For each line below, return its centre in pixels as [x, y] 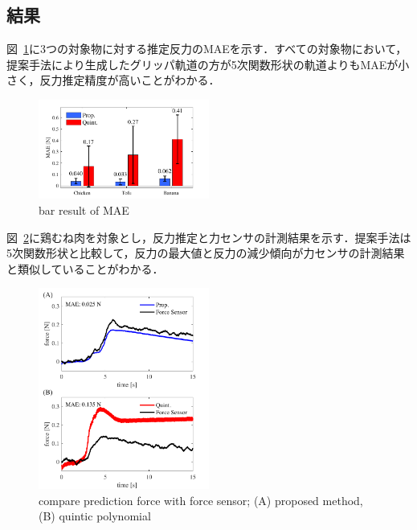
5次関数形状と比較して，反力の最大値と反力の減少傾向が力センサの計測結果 [206, 253]
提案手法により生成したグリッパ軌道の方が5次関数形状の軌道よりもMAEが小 [208, 64]
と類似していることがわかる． [85, 268]
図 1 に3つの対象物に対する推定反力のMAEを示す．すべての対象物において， [207, 49]
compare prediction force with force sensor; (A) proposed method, [201, 500]
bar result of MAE [84, 210]
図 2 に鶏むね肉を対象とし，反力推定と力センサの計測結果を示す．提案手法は [209, 237]
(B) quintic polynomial [95, 516]
